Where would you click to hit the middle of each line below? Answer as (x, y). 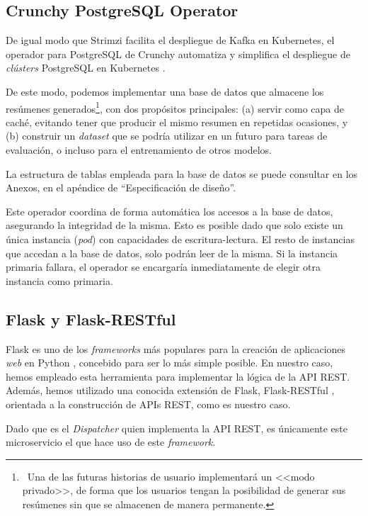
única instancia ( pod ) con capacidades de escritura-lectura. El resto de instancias (180, 239)
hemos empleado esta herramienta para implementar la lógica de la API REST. (178, 376)
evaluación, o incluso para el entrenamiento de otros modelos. (139, 150)
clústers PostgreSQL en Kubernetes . (86, 68)
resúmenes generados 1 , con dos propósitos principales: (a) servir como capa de (175, 107)
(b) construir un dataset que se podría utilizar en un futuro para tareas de (167, 136)
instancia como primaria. (59, 280)
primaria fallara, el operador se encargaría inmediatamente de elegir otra (163, 267)
